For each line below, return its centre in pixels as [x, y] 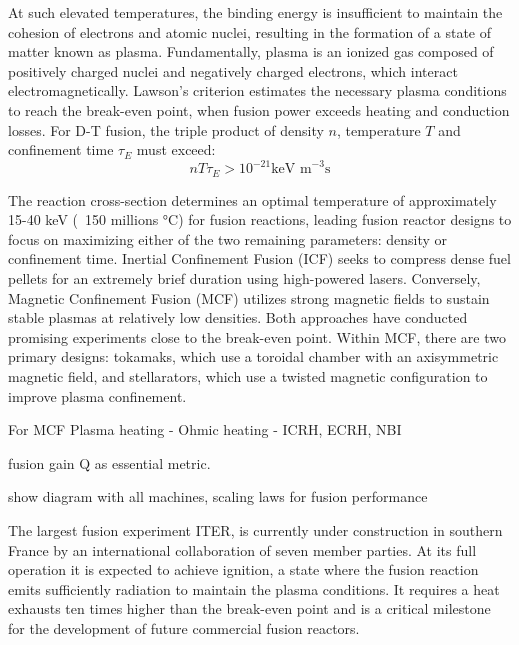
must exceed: [176, 149]
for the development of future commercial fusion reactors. [184, 627]
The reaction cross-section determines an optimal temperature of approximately [252, 199]
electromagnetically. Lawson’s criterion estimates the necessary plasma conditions [257, 90]
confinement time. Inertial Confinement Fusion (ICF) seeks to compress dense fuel [259, 258]
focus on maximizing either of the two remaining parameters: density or [228, 238]
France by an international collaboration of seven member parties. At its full [242, 549]
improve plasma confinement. [97, 395]
